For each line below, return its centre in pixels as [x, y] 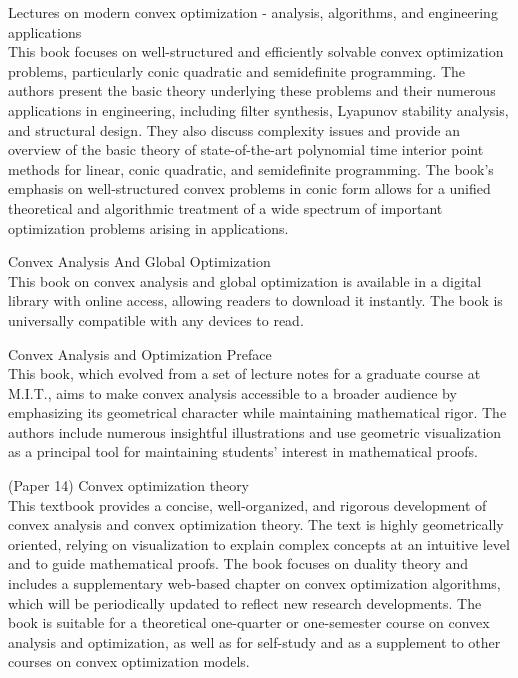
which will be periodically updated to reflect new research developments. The [245, 602]
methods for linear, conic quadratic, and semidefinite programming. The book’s [251, 168]
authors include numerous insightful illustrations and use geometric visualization [255, 431]
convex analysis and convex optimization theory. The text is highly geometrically [256, 524]
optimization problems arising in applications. [148, 227]
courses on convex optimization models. [129, 661]
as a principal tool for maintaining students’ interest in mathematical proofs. [243, 451]
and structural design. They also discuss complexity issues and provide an [234, 129]
